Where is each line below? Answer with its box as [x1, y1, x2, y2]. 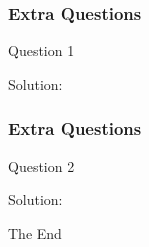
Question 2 [8, 155, 75, 176]
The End [8, 222, 62, 243]
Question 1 [8, 40, 75, 61]
